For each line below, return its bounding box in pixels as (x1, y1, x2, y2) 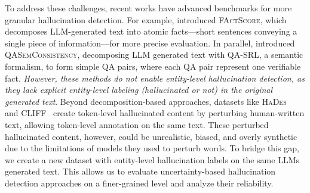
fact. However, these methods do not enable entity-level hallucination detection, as (5, 71, 305, 84)
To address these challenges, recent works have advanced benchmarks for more (5, 2, 292, 14)
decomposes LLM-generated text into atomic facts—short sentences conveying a (5, 25, 297, 38)
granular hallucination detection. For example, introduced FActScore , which (5, 13, 287, 26)
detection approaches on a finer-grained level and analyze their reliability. (5, 176, 274, 189)
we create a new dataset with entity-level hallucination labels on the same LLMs (5, 153, 300, 166)
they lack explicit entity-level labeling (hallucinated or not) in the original (5, 83, 273, 96)
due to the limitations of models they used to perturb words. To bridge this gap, (5, 142, 299, 154)
